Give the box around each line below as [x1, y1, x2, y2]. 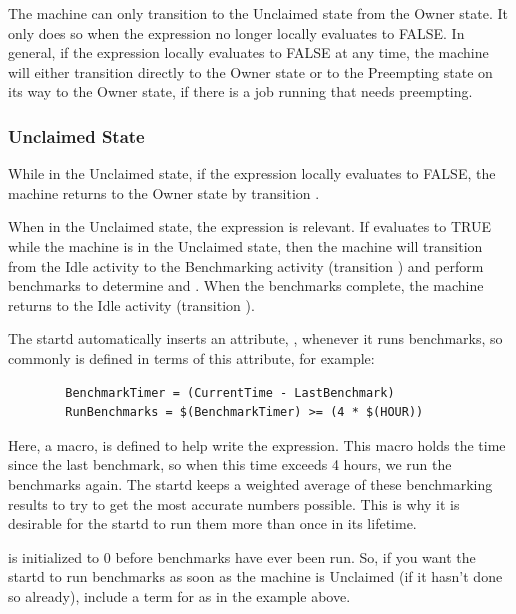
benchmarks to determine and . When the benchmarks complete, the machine [8, 275, 484, 296]
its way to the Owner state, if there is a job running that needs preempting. [8, 81, 473, 102]
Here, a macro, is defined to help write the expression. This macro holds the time [8, 434, 506, 455]
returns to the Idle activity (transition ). [8, 294, 255, 315]
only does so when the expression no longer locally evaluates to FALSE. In [8, 22, 465, 43]
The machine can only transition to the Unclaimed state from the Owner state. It [8, 3, 509, 23]
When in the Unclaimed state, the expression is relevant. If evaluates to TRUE [8, 216, 492, 237]
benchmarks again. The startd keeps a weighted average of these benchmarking [8, 473, 493, 494]
